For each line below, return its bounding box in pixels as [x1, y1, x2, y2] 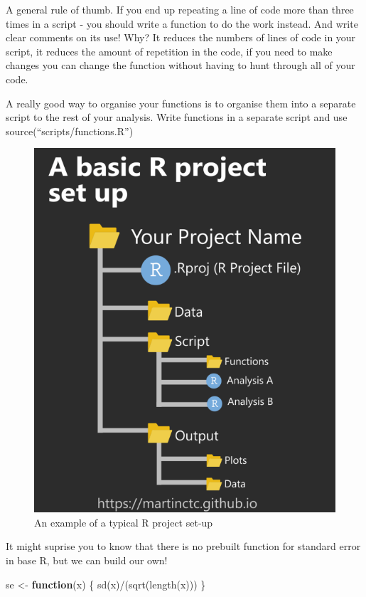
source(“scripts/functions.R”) [6, 123, 134, 138]
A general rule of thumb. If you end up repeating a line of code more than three [6, 2, 354, 16]
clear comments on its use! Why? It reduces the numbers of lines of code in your [6, 30, 356, 45]
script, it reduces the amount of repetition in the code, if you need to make [6, 43, 333, 58]
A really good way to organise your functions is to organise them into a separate [6, 95, 356, 110]
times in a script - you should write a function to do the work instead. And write [6, 16, 358, 31]
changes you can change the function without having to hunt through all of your [6, 58, 355, 73]
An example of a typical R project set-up [34, 514, 213, 529]
